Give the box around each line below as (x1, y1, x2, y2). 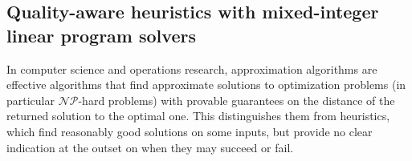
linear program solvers (6, 22, 196, 47)
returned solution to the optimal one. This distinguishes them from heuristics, (6, 107, 390, 124)
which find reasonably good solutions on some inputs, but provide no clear (6, 123, 373, 139)
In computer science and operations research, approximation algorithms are (6, 60, 377, 77)
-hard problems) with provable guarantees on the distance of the (78, 91, 395, 108)
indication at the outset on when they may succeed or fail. (6, 139, 294, 155)
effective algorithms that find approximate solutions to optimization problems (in (6, 76, 406, 93)
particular (6, 91, 55, 108)
